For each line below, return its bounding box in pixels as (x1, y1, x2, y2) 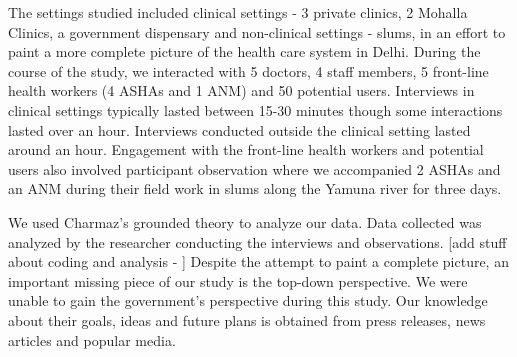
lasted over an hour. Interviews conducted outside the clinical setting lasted (8, 119, 471, 140)
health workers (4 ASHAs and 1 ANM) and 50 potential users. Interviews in (8, 80, 475, 101)
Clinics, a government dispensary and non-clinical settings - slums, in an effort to (8, 21, 506, 42)
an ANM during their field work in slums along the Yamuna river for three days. (8, 178, 502, 199)
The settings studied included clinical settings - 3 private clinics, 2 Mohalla (8, 2, 468, 22)
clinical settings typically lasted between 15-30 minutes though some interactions (8, 99, 503, 120)
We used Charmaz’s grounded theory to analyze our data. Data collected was (8, 211, 482, 232)
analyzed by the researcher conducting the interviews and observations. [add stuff (8, 231, 507, 252)
